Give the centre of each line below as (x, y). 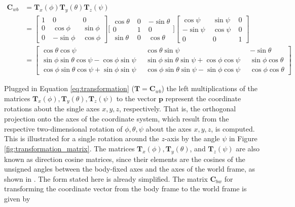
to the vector (136, 98)
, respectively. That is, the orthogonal (178, 109)
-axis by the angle (192, 138)
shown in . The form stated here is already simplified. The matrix (106, 178)
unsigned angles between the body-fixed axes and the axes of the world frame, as (130, 169)
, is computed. (233, 128)
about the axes (169, 128)
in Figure (243, 138)
